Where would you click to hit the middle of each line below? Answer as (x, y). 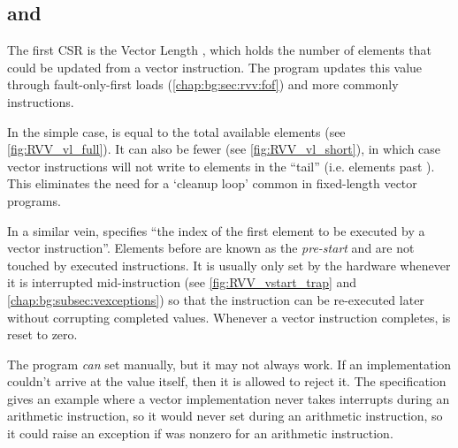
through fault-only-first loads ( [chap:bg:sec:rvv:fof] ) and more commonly (203, 84)
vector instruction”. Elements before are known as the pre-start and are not (211, 248)
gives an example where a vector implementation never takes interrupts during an (229, 398)
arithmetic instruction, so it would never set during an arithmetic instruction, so (225, 416)
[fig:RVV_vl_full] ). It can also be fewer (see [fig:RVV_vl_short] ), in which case (224, 149)
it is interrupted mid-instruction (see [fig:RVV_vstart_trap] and (182, 282)
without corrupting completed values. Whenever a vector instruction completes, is (229, 317)
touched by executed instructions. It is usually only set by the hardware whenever (229, 265)
